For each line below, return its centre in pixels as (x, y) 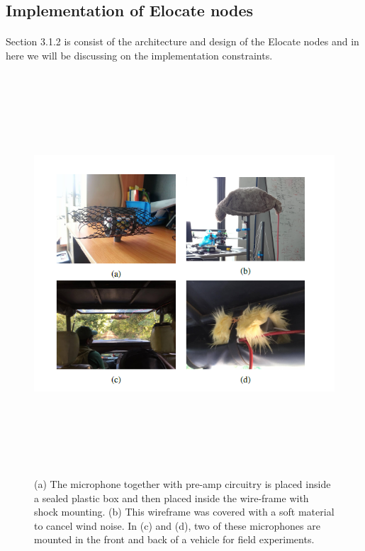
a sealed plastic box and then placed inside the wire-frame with (172, 498)
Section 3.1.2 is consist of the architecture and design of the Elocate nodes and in (182, 41)
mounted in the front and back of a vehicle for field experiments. (174, 539)
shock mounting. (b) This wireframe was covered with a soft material (184, 512)
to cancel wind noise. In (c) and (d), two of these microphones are (177, 525)
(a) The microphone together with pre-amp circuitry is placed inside (182, 484)
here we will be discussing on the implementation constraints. (139, 55)
